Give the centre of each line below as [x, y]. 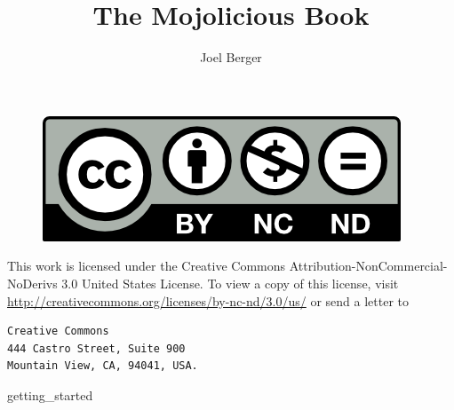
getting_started [50, 394]
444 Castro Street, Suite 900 [96, 348]
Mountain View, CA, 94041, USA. [103, 366]
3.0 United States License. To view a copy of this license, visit [230, 283]
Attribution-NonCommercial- [368, 266]
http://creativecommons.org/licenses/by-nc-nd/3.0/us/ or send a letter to [208, 300]
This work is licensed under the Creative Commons [147, 266]
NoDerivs [32, 283]
